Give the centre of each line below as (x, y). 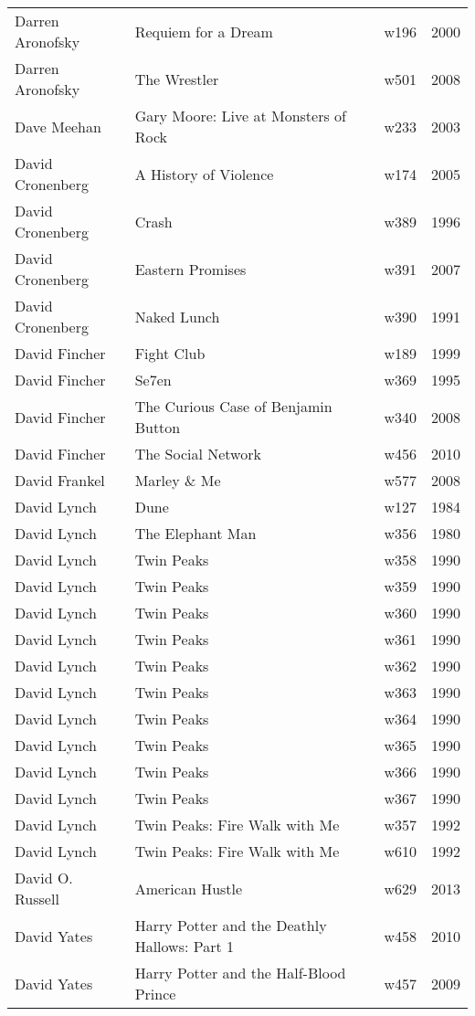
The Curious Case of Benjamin (233, 406)
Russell (37, 899)
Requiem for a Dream (204, 31)
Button (158, 427)
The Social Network (198, 454)
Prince (155, 994)
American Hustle (189, 888)
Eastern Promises (190, 269)
